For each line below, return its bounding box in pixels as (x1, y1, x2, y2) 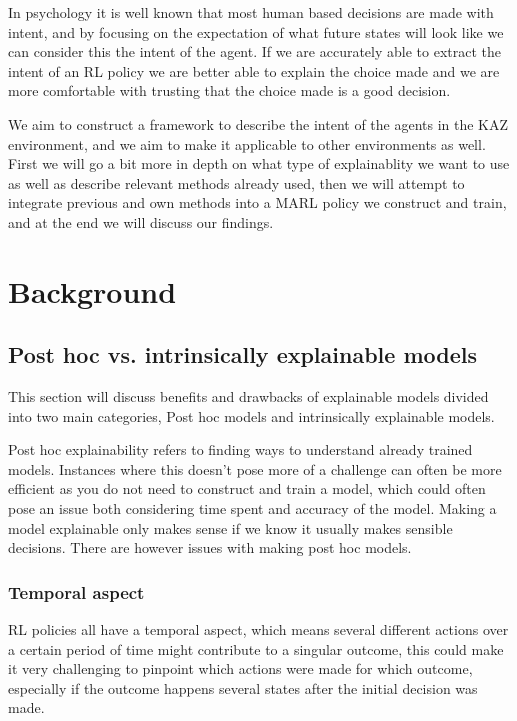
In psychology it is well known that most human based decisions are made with (8, 2, 494, 22)
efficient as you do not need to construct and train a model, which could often (8, 478, 486, 499)
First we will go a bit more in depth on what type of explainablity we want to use (8, 153, 510, 174)
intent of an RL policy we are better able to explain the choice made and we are (8, 60, 500, 81)
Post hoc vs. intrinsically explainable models (8, 339, 477, 370)
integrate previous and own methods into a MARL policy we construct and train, (8, 192, 507, 213)
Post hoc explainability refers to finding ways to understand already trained (8, 439, 473, 460)
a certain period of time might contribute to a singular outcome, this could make (8, 638, 504, 659)
